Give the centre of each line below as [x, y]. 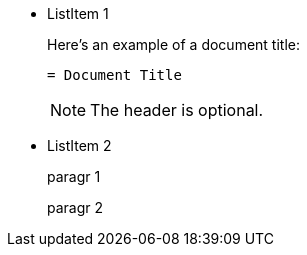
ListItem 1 [78, 13]
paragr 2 [75, 207]
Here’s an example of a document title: [173, 44]
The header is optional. [177, 110]
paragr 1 [74, 176]
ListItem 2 [79, 145]
